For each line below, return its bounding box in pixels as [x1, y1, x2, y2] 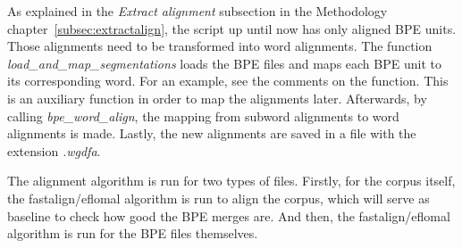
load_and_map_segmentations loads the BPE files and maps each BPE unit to [7, 54, 441, 72]
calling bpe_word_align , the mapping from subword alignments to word [7, 106, 399, 125]
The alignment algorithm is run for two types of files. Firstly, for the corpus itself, [7, 171, 456, 190]
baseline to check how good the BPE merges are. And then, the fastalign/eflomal [7, 206, 450, 225]
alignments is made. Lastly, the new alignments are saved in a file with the [7, 124, 416, 143]
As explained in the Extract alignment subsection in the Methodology [7, 2, 388, 20]
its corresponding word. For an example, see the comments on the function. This [7, 71, 449, 90]
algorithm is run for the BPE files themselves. [7, 224, 258, 243]
